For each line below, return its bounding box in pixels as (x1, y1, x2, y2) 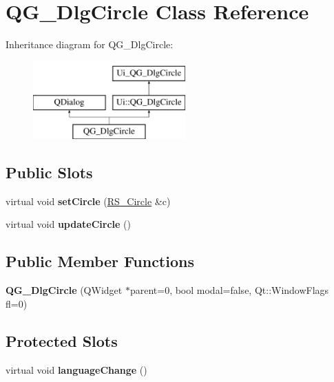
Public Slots (6, 162, 93, 183)
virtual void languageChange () (6, 362, 147, 376)
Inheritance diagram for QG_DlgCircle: (6, 37, 174, 52)
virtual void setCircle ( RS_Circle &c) (6, 193, 171, 208)
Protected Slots (6, 330, 118, 351)
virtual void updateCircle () (6, 217, 131, 231)
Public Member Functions (6, 251, 194, 272)
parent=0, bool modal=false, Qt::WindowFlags (129, 283, 329, 297)
